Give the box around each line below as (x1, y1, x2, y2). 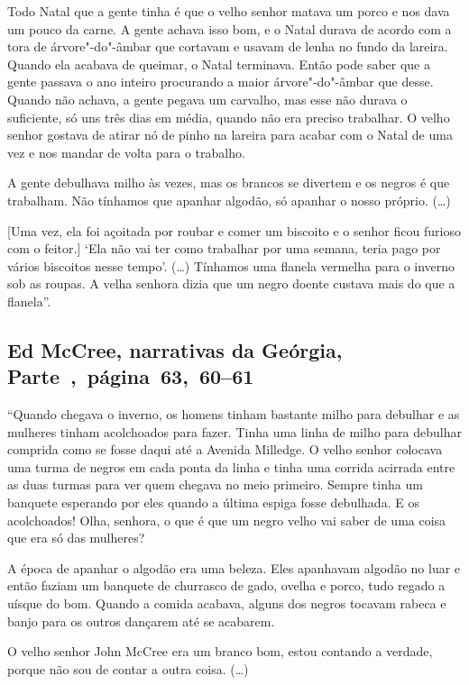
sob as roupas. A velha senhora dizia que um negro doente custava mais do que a (7, 274, 455, 293)
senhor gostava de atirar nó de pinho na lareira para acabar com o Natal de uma (7, 125, 453, 144)
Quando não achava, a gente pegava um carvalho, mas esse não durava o (7, 89, 408, 108)
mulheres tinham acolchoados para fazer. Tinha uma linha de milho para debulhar (7, 422, 462, 441)
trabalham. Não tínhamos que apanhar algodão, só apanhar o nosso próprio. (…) (7, 190, 451, 209)
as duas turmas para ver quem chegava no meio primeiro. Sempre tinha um (7, 475, 423, 494)
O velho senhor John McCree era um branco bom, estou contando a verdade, (7, 642, 433, 661)
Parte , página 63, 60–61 (7, 362, 254, 390)
